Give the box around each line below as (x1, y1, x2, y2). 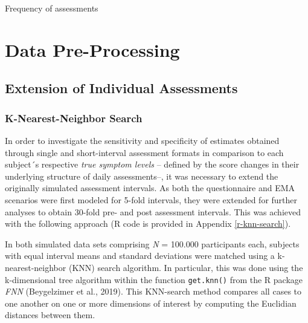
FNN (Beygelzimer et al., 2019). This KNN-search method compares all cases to (5, 285, 301, 298)
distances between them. (5, 308, 95, 321)
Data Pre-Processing (5, 37, 180, 62)
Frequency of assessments (5, 2, 98, 14)
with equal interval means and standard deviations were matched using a (5, 249, 275, 262)
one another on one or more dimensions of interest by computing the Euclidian (5, 296, 297, 309)
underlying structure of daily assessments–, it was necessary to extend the (5, 169, 278, 182)
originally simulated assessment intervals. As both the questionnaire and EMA (5, 181, 295, 194)
